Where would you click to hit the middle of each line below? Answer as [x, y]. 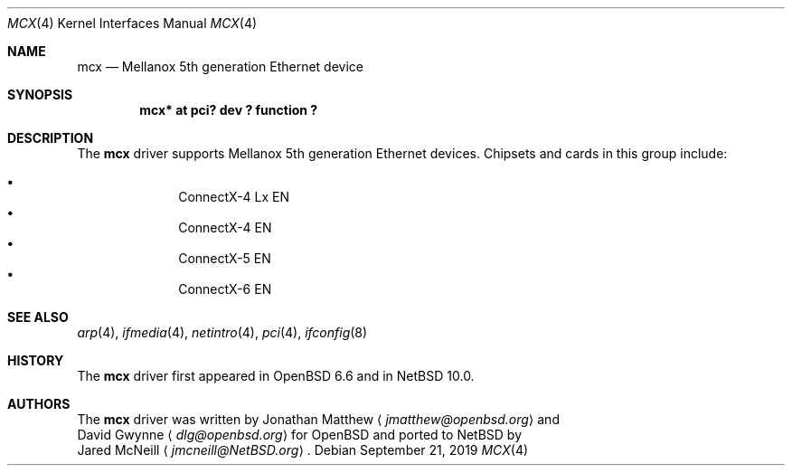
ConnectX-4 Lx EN [234, 197]
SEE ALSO [38, 317]
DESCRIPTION [51, 138]
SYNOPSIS [40, 95]
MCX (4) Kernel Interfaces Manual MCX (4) [132, 23]
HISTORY [36, 360]
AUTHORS [39, 404]
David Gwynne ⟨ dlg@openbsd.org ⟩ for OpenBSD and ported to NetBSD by [300, 435]
